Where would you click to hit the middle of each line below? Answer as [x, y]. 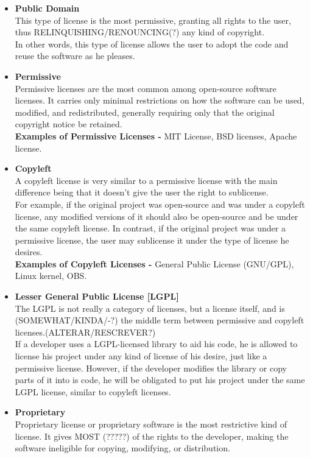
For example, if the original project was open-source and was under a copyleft [160, 204]
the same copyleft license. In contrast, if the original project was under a [150, 228]
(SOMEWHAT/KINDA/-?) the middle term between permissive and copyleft [160, 320]
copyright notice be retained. [69, 124]
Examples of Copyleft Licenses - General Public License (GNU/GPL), [154, 263]
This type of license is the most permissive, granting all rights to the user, [153, 20]
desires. [29, 252]
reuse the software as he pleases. [75, 56]
